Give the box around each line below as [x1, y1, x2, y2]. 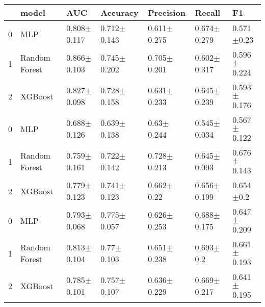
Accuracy [100, 7, 139, 18]
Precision [148, 7, 185, 18]
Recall [195, 7, 221, 18]
